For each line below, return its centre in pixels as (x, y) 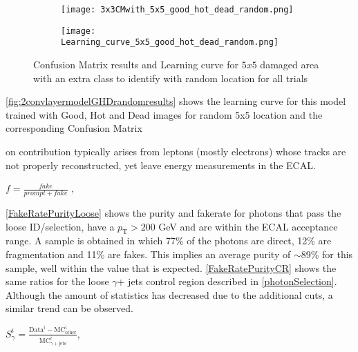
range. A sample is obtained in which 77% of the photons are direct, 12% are (169, 241)
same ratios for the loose (57, 281)
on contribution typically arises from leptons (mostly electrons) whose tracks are (176, 151)
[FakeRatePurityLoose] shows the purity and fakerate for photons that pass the (173, 212)
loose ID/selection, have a (60, 226)
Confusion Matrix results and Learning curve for (136, 64)
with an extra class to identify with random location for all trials (171, 78)
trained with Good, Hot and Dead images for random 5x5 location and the (164, 114)
